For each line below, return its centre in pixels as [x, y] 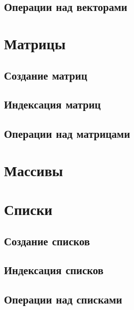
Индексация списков [54, 270]
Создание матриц [46, 75]
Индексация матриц [53, 104]
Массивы [34, 170]
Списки [28, 209]
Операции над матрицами [67, 134]
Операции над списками [63, 299]
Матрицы [35, 43]
